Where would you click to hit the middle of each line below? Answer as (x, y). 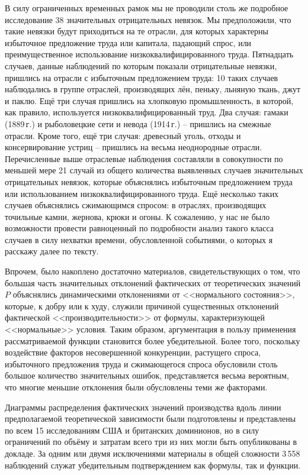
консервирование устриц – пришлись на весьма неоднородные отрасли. (134, 147)
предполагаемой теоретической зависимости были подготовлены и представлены (150, 419)
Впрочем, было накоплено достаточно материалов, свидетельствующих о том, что (153, 271)
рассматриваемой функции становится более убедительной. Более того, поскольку (153, 340)
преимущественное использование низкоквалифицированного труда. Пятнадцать (149, 54)
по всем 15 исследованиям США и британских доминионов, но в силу (132, 430)
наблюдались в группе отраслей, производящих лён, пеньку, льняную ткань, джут (153, 89)
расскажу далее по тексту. (52, 251)
